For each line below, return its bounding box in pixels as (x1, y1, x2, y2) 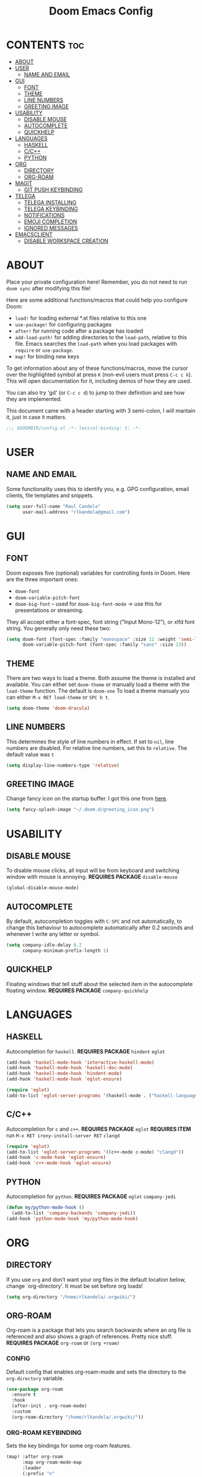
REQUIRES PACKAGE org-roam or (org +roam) (6, 1339, 120, 1347)
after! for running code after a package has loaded (14, 327, 143, 334)
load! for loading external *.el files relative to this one (14, 314, 147, 322)
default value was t (6, 751, 55, 758)
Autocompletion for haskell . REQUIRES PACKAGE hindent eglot (6, 1048, 165, 1055)
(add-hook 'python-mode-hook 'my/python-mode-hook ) (6, 1216, 138, 1222)
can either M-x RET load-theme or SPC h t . (6, 694, 110, 701)
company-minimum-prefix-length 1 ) (22, 948, 109, 954)
